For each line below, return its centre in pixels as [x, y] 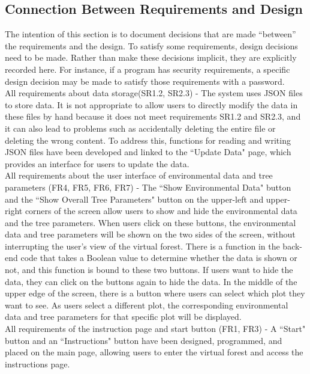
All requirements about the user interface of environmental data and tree [139, 175]
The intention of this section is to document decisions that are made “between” [151, 34]
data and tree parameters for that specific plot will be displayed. [123, 317]
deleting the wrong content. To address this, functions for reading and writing [148, 140]
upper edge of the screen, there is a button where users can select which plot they [155, 293]
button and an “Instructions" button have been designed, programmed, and [144, 340]
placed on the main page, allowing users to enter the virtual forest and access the [154, 352]
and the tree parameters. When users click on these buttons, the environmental [151, 222]
